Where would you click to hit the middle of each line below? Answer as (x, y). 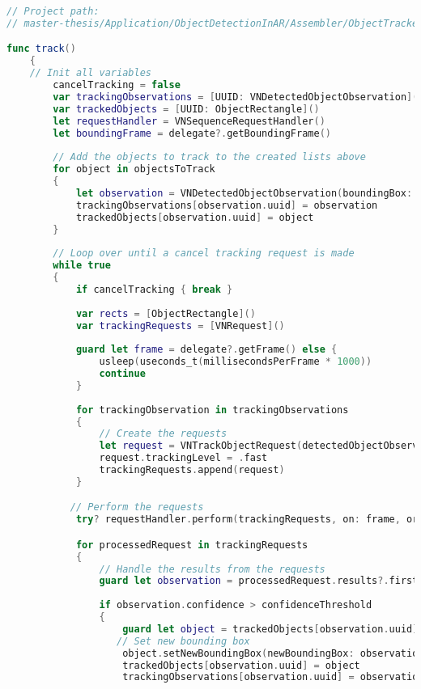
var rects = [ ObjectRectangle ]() (166, 313)
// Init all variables (90, 73)
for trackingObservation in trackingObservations (212, 410)
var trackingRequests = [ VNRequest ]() (180, 325)
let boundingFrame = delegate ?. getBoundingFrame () (192, 133)
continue (122, 374)
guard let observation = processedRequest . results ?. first (259, 581)
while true (82, 266)
